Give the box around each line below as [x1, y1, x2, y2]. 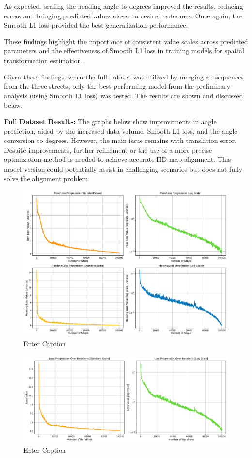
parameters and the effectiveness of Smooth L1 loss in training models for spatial [4, 46, 244, 56]
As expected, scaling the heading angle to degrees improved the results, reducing [4, 1, 243, 11]
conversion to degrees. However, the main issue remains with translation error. [4, 135, 236, 145]
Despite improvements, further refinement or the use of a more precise [4, 144, 212, 155]
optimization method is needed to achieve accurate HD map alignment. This [4, 154, 231, 164]
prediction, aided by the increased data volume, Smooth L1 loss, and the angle [4, 126, 237, 136]
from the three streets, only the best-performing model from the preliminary [4, 81, 231, 91]
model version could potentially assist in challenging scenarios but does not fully [4, 163, 243, 174]
